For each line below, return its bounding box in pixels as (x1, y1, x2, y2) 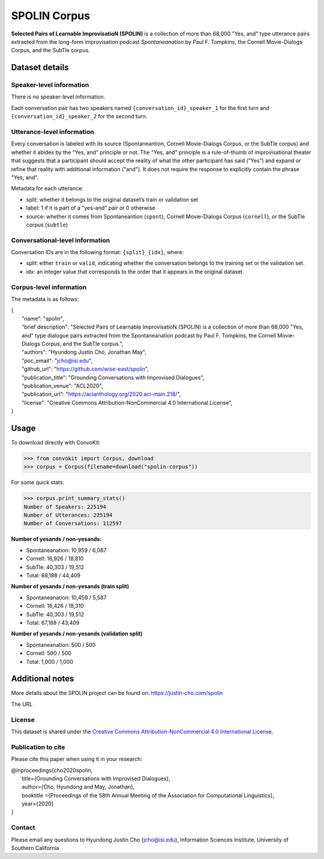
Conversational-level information (11, 236, 110, 244)
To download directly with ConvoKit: (11, 439, 101, 446)
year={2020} (22, 800, 54, 807)
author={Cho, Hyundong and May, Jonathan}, (22, 783, 135, 791)
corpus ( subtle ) (26, 221, 68, 228)
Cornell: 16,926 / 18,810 (26, 555, 84, 562)
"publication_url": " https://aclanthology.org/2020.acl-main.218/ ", (22, 390, 181, 398)
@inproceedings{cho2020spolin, (11, 766, 93, 774)
